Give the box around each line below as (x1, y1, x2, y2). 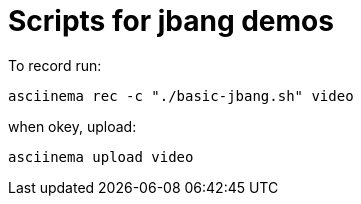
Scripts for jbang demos (8, 4, 334, 38)
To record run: (8, 56, 102, 74)
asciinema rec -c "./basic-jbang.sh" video (8, 87, 354, 104)
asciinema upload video (8, 148, 194, 165)
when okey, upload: (8, 117, 137, 135)
